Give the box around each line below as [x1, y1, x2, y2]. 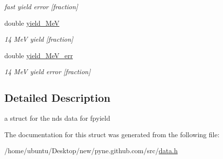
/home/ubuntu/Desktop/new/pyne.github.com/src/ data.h [4, 145, 178, 156]
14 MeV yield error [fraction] [4, 66, 91, 77]
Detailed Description [4, 90, 111, 105]
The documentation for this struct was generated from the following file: [4, 129, 220, 139]
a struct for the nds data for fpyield [4, 113, 110, 123]
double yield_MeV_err [4, 50, 73, 60]
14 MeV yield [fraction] [4, 34, 73, 44]
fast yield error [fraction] [4, 1, 78, 11]
